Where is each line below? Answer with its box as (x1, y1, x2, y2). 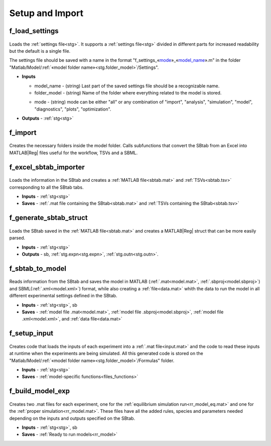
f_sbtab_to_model (9, 264, 66, 273)
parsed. (9, 235, 25, 241)
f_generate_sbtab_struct (9, 213, 88, 222)
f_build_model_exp (9, 387, 70, 395)
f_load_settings (9, 27, 59, 35)
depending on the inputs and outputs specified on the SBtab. (9, 415, 135, 421)
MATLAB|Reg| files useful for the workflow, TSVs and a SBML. (9, 150, 138, 156)
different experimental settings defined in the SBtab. (9, 293, 117, 299)
